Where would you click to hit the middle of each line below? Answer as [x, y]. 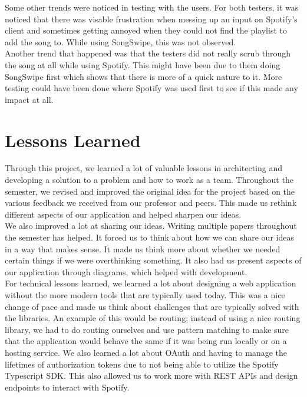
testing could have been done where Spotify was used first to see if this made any [151, 88]
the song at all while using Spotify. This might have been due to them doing [143, 64]
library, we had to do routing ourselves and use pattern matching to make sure [147, 329]
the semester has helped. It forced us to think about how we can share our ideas [149, 237]
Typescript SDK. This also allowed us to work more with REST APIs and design [151, 376]
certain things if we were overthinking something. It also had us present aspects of [153, 260]
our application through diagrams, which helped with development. [126, 271]
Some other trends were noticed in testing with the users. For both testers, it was [152, 7]
